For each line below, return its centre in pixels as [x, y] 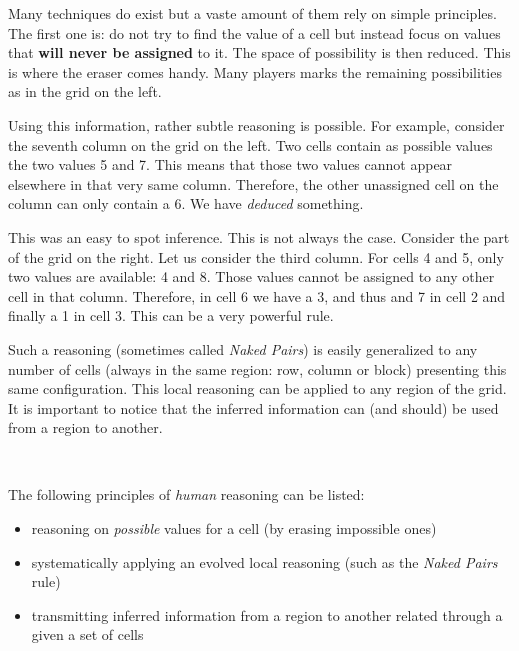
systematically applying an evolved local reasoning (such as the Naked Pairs [264, 561]
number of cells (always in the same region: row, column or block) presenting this [257, 368]
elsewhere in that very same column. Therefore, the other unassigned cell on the [253, 183]
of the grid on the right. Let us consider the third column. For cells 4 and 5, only [256, 256]
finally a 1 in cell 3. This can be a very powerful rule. [171, 315]
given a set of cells [87, 634]
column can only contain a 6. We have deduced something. [186, 203]
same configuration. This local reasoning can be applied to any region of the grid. [257, 388]
